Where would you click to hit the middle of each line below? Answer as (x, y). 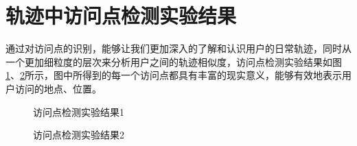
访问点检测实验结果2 (79, 135)
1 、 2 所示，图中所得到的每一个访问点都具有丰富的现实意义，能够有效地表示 (174, 75)
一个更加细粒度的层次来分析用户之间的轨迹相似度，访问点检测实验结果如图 (174, 61)
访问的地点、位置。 (58, 88)
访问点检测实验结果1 (79, 111)
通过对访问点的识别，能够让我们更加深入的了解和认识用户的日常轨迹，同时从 (178, 48)
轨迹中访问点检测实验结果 (121, 15)
